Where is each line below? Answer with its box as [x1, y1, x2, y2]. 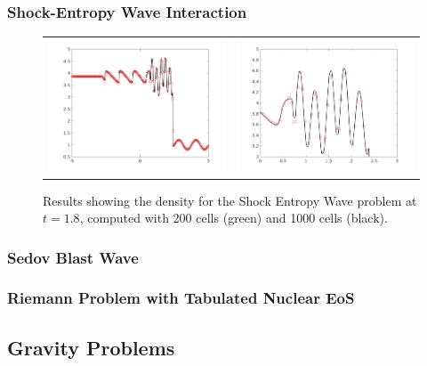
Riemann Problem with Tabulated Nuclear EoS [7, 287, 355, 309]
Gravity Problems [7, 333, 175, 361]
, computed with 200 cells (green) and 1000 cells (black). [79, 208, 388, 227]
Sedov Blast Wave [7, 246, 139, 268]
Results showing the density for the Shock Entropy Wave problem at [43, 191, 417, 209]
